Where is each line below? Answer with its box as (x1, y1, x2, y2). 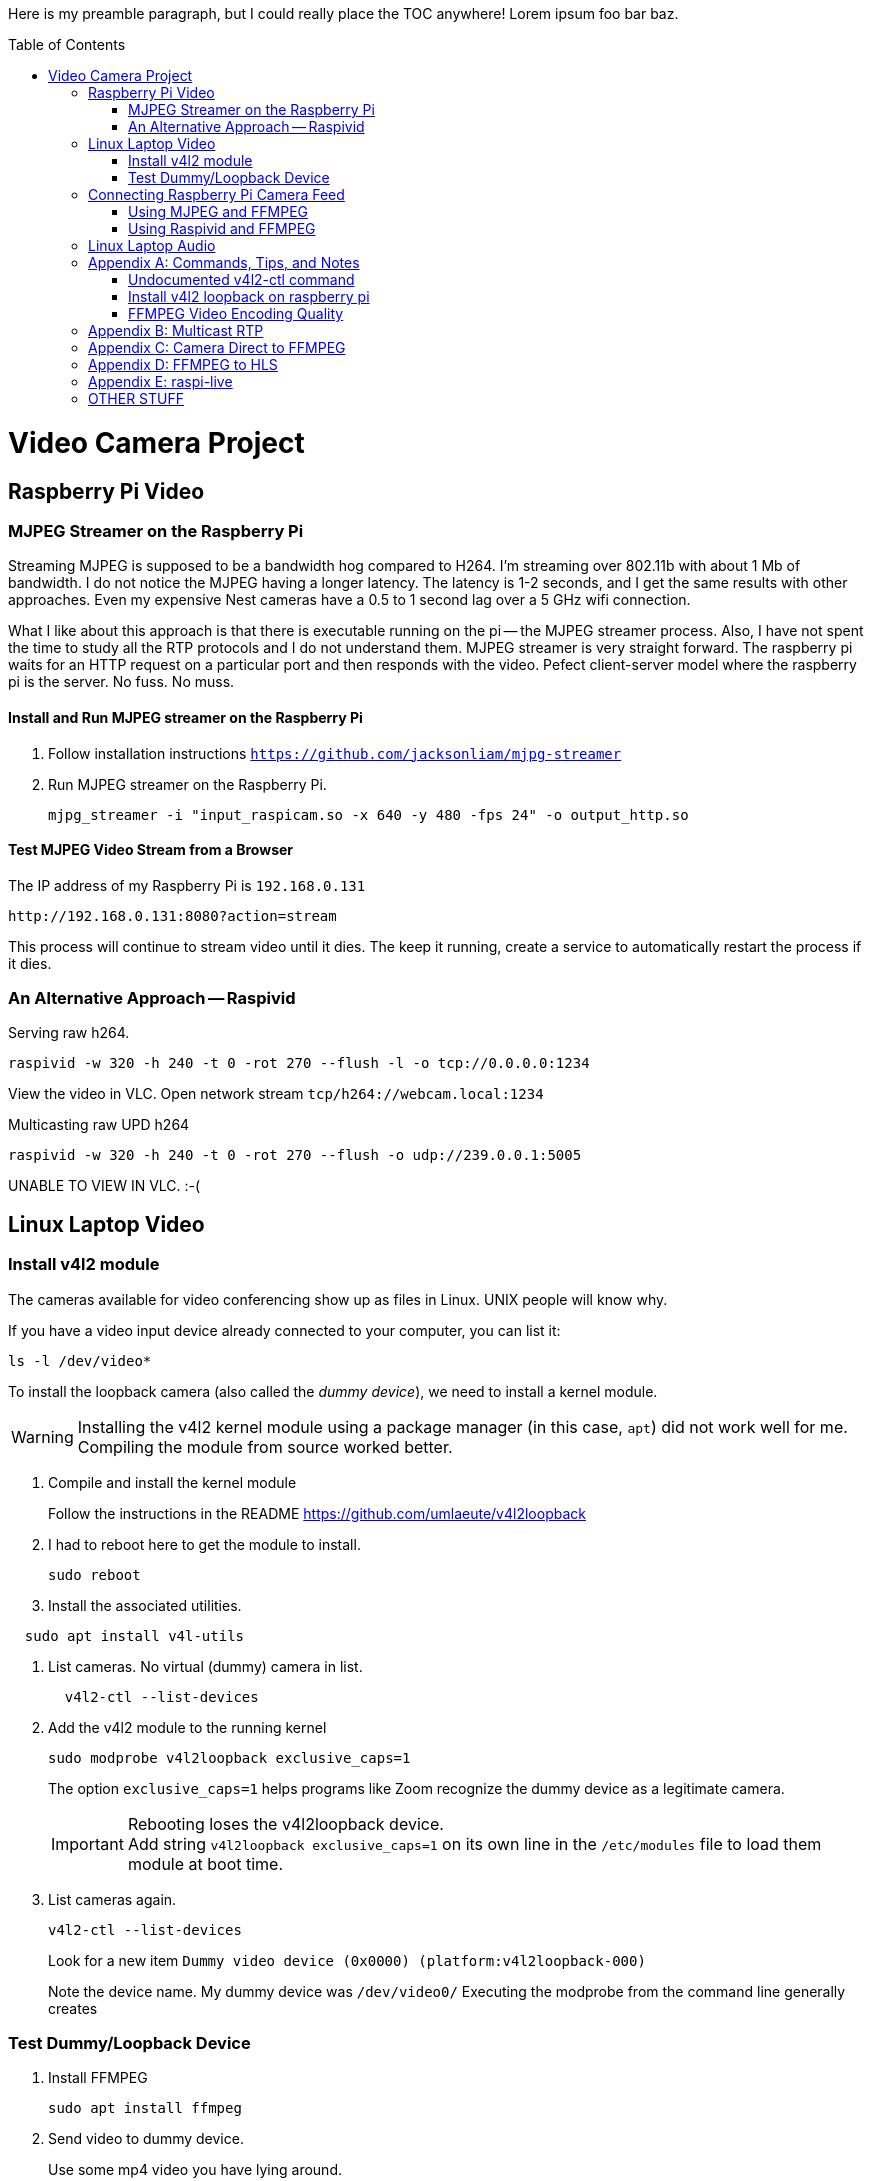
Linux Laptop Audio (88, 237, 216, 254)
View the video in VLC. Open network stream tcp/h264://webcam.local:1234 (8, 1085, 544, 1103)
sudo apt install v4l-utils (24, 1627, 245, 1644)
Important (51, 1833, 124, 1854)
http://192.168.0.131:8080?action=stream (8, 907, 337, 924)
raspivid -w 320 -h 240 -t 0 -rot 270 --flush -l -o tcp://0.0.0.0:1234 (8, 1055, 590, 1072)
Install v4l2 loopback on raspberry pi (128, 288, 370, 305)
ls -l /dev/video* (8, 1352, 152, 1369)
